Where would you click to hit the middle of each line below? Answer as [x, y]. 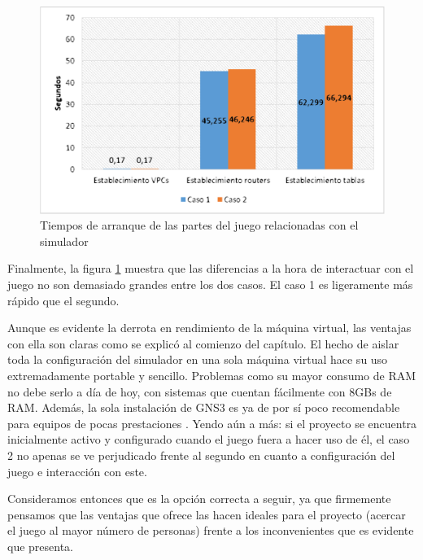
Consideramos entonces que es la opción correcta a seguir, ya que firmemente [199, 499]
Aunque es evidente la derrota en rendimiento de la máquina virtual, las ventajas [209, 328]
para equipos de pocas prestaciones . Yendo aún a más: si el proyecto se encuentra [212, 423]
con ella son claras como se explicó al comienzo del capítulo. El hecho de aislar [203, 343]
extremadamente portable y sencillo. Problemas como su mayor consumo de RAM [212, 375]
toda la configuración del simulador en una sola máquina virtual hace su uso [198, 359]
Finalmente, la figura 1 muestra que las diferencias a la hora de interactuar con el [211, 268]
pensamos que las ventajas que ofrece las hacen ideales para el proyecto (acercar [207, 514]
